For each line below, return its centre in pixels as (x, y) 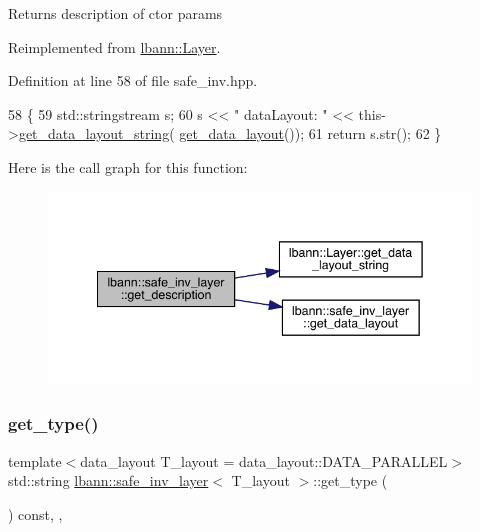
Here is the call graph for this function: (128, 166)
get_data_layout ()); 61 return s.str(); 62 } (310, 133)
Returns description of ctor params (115, 13)
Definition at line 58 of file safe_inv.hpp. (133, 80)
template (35, 460)
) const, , (35, 513)
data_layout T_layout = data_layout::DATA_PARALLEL (264, 460)
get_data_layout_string (94, 133)
